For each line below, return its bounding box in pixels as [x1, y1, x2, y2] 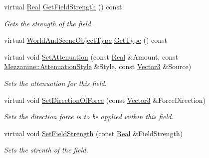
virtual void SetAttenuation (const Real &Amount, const [4, 51, 178, 62]
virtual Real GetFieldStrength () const [4, 1, 122, 11]
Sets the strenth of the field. [4, 145, 88, 155]
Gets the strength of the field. [4, 18, 93, 28]
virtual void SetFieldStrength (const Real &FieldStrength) [4, 128, 183, 138]
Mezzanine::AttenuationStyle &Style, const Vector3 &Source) [4, 61, 192, 72]
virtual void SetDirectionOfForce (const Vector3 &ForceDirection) [4, 94, 206, 105]
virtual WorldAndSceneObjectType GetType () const [4, 35, 167, 45]
